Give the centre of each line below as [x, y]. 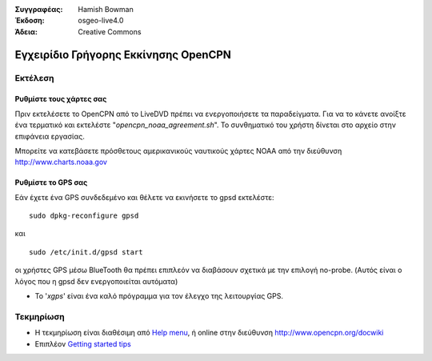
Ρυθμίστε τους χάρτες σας [61, 99]
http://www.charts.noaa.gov [61, 162]
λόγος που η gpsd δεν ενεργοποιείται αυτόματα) [96, 281]
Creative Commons [110, 31]
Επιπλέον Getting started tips [83, 343]
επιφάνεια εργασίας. [50, 136]
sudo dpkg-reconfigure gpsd [84, 216]
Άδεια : [26, 31]
